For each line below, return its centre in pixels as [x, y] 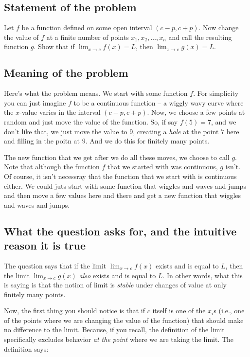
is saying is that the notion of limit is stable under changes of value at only [115, 285]
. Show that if [54, 46]
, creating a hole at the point [176, 131]
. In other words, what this [203, 275]
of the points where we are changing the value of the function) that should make [124, 320]
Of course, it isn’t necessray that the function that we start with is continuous [120, 176]
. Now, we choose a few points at [196, 112]
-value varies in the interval [60, 112]
